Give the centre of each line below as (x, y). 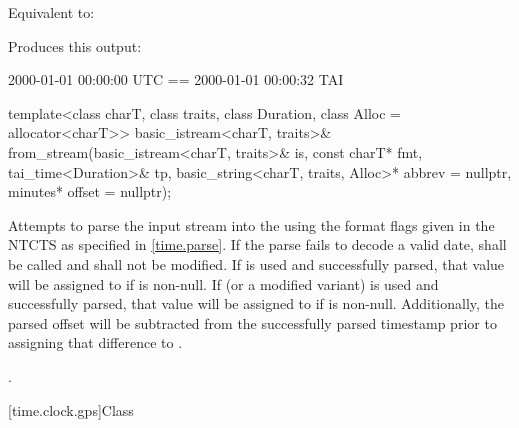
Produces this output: (75, 45)
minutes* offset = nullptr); (90, 191)
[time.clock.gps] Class (71, 409)
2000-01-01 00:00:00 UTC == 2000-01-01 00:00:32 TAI (176, 79)
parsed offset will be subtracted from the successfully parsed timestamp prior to (252, 322)
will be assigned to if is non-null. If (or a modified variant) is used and (223, 283)
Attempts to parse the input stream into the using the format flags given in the (251, 224)
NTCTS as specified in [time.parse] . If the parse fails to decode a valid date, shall (257, 244)
